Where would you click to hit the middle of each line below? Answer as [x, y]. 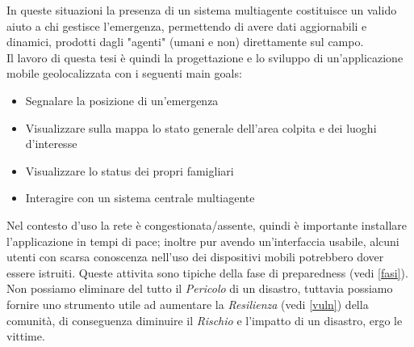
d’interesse [51, 144]
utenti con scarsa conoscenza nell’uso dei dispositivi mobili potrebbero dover [195, 257]
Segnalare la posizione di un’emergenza [122, 100]
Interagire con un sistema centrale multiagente [140, 198]
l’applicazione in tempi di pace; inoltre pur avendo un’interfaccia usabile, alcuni [203, 241]
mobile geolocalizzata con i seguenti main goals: [124, 73]
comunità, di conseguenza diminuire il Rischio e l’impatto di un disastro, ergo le [205, 320]
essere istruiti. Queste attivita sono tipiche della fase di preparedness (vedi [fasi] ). [207, 272]
